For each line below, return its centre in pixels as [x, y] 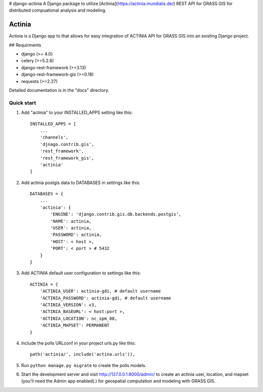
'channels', [54, 137]
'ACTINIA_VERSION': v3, [68, 305]
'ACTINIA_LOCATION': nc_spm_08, [78, 318]
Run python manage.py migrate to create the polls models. [84, 365]
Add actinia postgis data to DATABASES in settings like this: [81, 183]
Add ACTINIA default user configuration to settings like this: [81, 273]
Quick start [23, 103]
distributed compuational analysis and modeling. [58, 10]
